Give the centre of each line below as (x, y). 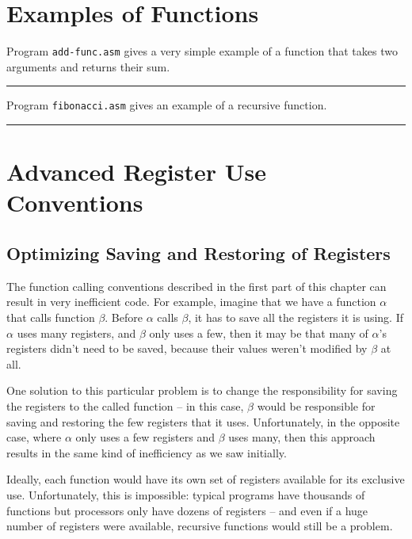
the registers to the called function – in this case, (125, 405)
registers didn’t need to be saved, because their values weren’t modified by (187, 348)
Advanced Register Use (136, 172)
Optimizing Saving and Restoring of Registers (198, 252)
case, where (34, 437)
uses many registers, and (76, 333)
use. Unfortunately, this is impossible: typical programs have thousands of (186, 494)
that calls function (51, 317)
